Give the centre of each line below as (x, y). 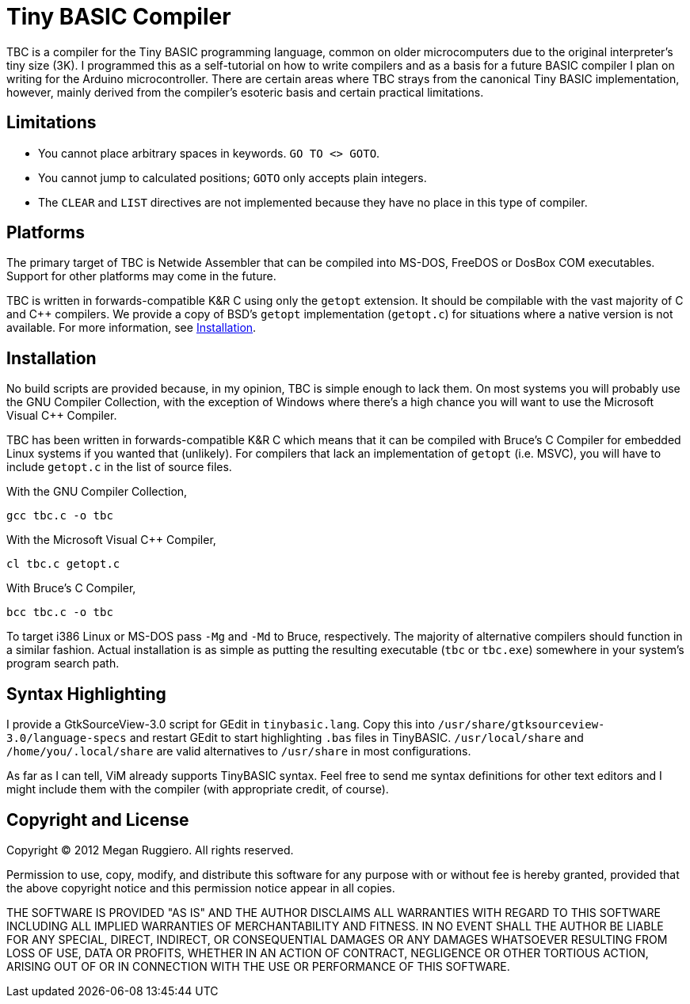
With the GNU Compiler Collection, (97, 492)
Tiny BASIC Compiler (119, 17)
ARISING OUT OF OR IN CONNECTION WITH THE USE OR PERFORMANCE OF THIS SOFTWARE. (258, 966)
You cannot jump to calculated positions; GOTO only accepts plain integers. (233, 177)
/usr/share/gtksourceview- (521, 725)
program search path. (63, 664)
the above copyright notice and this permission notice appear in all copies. (201, 888)
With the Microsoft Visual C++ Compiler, (111, 540)
